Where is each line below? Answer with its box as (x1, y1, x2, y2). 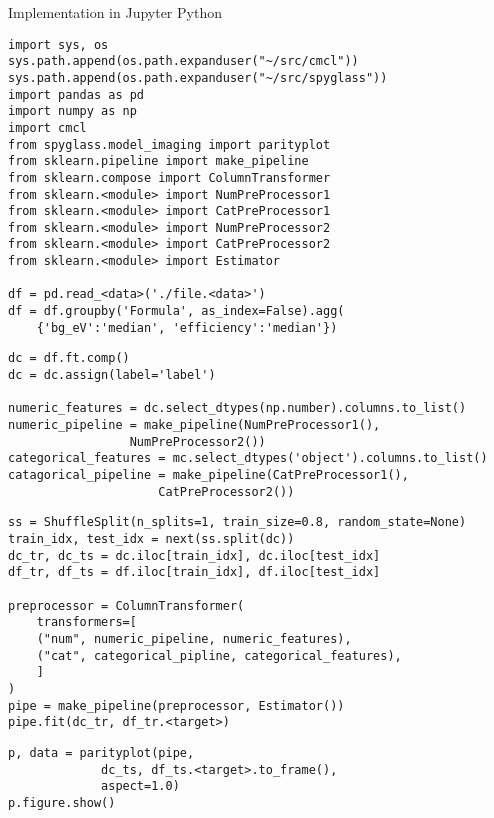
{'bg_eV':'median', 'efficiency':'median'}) (36, 320, 338, 335)
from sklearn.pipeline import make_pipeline (8, 154, 309, 169)
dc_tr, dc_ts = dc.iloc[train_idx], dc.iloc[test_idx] (8, 548, 381, 563)
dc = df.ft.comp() (8, 351, 130, 366)
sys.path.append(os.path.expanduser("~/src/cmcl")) (8, 54, 359, 69)
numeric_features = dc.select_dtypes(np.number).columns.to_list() (8, 401, 467, 416)
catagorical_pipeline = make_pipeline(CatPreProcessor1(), (8, 468, 409, 482)
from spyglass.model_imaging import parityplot (8, 137, 331, 152)
